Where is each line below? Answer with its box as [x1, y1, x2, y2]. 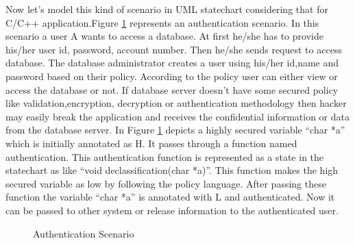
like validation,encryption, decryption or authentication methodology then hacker [5, 96, 347, 110]
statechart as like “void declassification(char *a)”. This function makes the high [5, 163, 339, 177]
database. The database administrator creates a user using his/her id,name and [5, 55, 339, 70]
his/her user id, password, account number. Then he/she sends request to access [5, 42, 342, 56]
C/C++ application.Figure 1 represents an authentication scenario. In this [5, 15, 319, 29]
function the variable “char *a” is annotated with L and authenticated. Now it [5, 190, 335, 204]
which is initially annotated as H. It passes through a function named [5, 136, 297, 150]
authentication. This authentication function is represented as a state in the [5, 149, 324, 164]
